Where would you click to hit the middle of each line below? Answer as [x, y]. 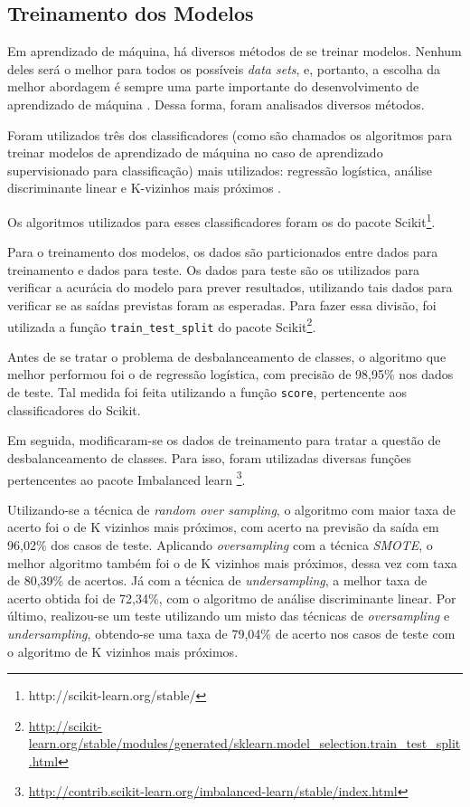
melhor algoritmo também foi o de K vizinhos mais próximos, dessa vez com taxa [232, 562]
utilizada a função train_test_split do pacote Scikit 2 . [162, 325]
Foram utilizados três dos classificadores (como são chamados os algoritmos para [230, 134]
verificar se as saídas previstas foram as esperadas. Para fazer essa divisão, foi [222, 304]
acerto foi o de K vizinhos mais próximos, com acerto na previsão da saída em [223, 527]
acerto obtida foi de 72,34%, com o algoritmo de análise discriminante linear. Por [232, 598]
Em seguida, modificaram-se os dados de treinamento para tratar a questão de [224, 440]
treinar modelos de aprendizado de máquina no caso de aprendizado [195, 152]
